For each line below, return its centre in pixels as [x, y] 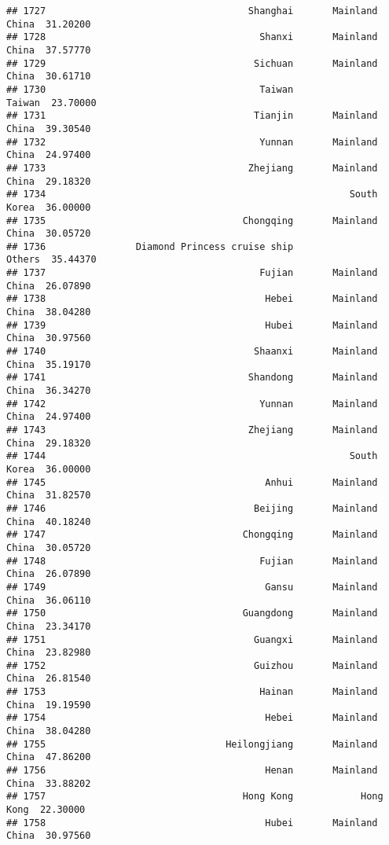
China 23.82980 [49, 653]
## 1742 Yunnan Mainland [192, 404]
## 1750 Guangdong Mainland [192, 614]
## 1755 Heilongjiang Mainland [192, 744]
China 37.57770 [49, 50]
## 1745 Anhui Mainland [192, 482]
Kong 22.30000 [46, 810]
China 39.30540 [49, 129]
